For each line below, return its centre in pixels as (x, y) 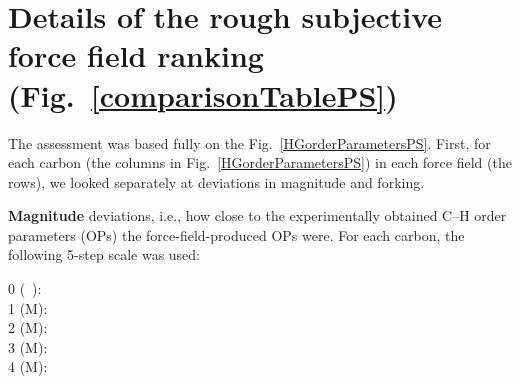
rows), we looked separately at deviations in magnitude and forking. (216, 181)
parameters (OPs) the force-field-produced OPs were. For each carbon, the (236, 234)
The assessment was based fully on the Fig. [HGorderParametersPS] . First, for (249, 142)
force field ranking (136, 55)
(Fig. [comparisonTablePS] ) (203, 94)
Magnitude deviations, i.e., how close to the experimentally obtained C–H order (257, 215)
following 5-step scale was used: (104, 254)
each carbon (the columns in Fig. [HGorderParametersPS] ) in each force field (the (260, 162)
